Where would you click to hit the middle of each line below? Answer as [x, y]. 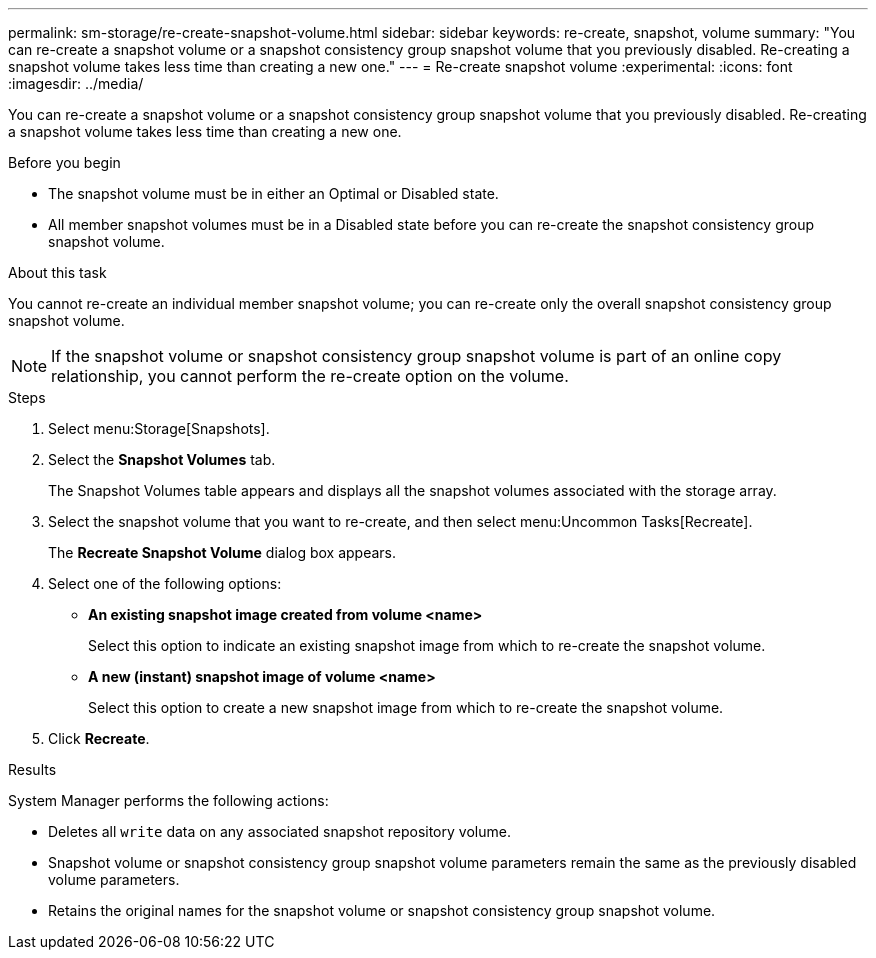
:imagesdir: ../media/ [76, 83]
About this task [57, 272]
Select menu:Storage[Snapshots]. [159, 428]
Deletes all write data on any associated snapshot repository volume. [279, 831]
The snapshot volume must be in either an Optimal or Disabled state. [273, 193]
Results [32, 769]
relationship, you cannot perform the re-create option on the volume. [310, 376]
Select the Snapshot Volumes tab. [162, 459]
